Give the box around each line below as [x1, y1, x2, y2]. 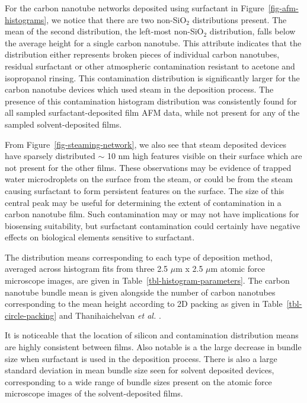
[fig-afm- [268, 2, 299, 14]
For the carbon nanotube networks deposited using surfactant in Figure [5, 2, 264, 14]
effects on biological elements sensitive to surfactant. [5, 231, 195, 243]
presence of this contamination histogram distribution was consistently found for [5, 94, 297, 107]
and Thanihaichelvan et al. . [59, 309, 161, 321]
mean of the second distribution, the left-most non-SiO [5, 25, 204, 37]
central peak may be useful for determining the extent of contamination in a [5, 196, 282, 208]
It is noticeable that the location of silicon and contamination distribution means [5, 329, 299, 341]
